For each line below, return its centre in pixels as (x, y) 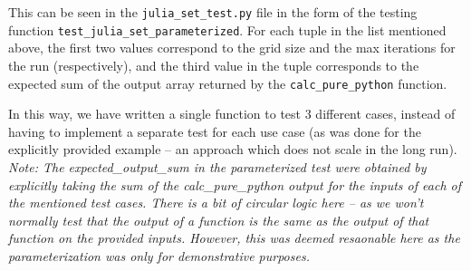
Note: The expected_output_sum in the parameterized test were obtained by (217, 166)
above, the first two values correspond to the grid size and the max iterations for (232, 48)
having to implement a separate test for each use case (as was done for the (215, 131)
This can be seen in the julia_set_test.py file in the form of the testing (213, 12)
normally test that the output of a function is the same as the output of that (219, 220)
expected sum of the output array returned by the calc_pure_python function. (228, 83)
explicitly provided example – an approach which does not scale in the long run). (233, 149)
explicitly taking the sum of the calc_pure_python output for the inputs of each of (235, 184)
